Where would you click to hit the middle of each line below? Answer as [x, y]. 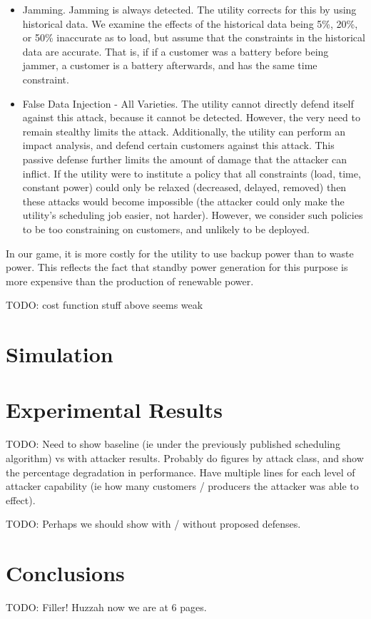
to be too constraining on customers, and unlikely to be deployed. [166, 229]
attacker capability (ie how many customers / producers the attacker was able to [182, 486]
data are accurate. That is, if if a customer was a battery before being [176, 51]
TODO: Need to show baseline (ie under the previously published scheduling [173, 444]
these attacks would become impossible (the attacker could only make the [183, 201]
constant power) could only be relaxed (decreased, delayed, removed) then [184, 187]
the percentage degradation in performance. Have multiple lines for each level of [181, 472]
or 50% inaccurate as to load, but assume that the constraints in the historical [194, 37]
